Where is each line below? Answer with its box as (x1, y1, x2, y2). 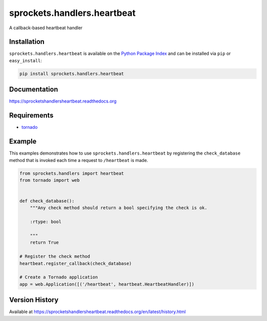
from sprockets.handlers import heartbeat (19, 170, 124, 176)
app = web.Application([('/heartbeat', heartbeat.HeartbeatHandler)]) (19, 281, 195, 287)
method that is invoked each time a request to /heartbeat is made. (9, 157, 148, 163)
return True (30, 240, 59, 245)
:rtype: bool (30, 219, 62, 225)
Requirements (9, 111, 54, 120)
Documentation (9, 85, 58, 94)
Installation (9, 38, 44, 46)
